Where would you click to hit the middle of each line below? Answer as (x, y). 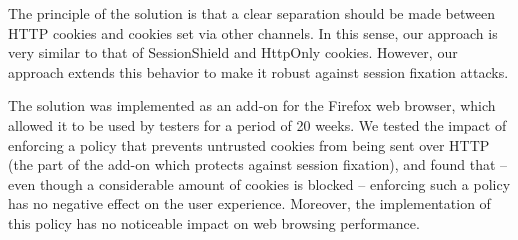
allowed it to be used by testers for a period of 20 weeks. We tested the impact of (257, 124)
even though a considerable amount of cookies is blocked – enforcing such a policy (259, 183)
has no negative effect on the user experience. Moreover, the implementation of (249, 203)
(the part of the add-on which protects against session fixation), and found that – (258, 164)
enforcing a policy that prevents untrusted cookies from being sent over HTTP (249, 144)
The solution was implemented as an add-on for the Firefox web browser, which (252, 105)
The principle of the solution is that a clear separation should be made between (251, 13)
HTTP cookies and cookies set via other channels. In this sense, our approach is (253, 32)
